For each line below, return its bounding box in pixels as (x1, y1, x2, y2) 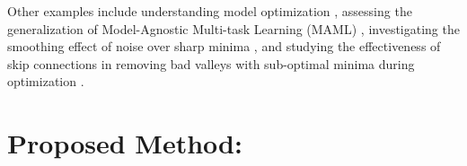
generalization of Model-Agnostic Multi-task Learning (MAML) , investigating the (7, 19, 460, 38)
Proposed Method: (7, 125, 242, 162)
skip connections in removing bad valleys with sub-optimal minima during (7, 54, 415, 73)
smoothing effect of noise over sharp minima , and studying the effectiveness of (7, 37, 441, 56)
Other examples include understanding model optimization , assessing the (7, 2, 412, 20)
